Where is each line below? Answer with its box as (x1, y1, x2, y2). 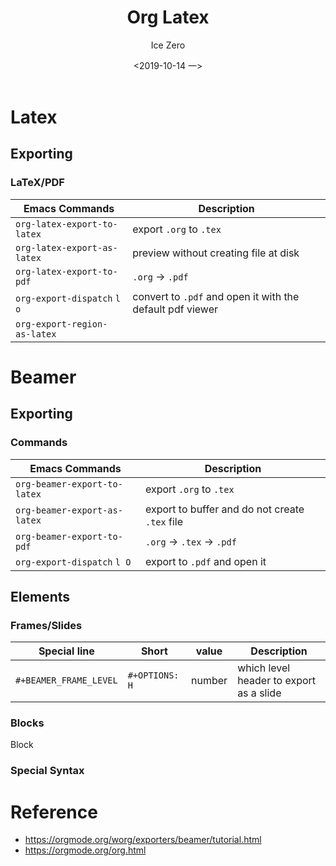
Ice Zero (150, 39, 186, 51)
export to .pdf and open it (144, 554, 267, 568)
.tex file (144, 514, 184, 528)
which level (237, 661, 291, 675)
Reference (10, 801, 98, 823)
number (191, 674, 228, 688)
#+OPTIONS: (127, 670, 180, 681)
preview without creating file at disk (132, 246, 300, 260)
